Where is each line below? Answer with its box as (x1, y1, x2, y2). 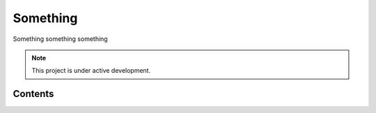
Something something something (13, 35, 108, 43)
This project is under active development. (31, 67, 151, 75)
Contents (13, 88, 54, 100)
